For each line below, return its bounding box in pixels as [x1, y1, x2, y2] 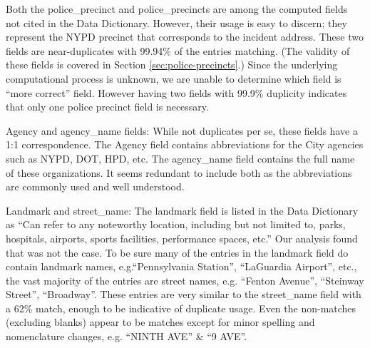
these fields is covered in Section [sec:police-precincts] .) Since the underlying [6, 57, 338, 72]
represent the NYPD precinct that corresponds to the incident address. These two [6, 29, 364, 44]
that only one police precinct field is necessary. [6, 99, 209, 114]
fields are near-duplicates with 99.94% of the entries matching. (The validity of [6, 43, 350, 58]
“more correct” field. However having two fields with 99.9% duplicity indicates [6, 85, 347, 100]
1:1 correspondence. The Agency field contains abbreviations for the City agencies [6, 137, 364, 152]
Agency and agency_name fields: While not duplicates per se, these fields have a [6, 123, 358, 138]
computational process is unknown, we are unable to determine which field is [6, 71, 341, 86]
